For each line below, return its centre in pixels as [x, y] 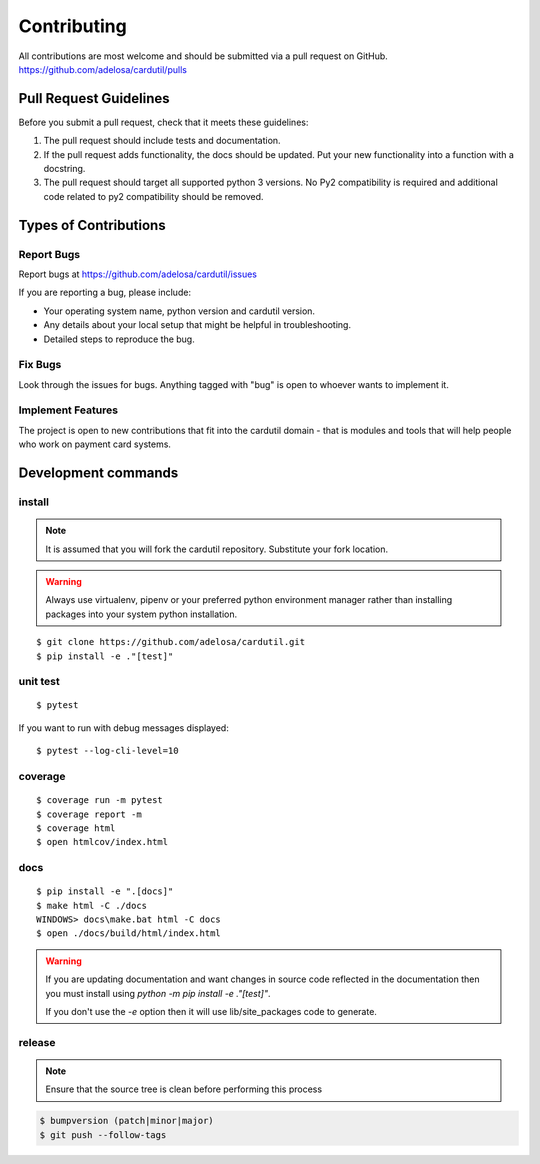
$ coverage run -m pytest [100, 800]
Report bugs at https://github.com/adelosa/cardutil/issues [138, 274]
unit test [39, 682]
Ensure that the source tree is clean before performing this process [184, 1089]
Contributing [72, 26]
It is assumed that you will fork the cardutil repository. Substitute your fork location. [217, 549]
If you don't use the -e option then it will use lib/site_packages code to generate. [211, 1012]
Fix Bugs [40, 365]
